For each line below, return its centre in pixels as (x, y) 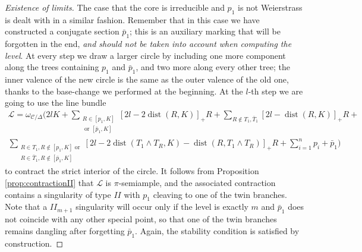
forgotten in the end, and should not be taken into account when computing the (148, 44)
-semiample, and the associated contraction (197, 182)
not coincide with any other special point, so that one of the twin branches (141, 219)
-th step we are (276, 91)
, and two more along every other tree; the (213, 67)
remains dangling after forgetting (65, 230)
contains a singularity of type (58, 194)
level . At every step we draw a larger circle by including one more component (145, 55)
